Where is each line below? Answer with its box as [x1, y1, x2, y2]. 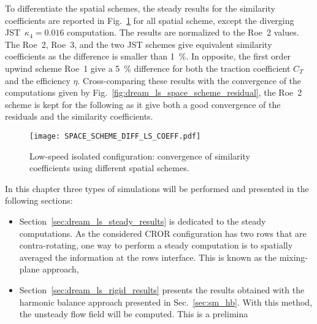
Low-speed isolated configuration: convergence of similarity [29, 149, 250, 162]
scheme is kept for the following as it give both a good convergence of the [5, 98, 281, 110]
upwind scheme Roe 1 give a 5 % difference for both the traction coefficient [5, 61, 291, 74]
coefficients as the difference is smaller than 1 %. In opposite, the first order [5, 50, 291, 63]
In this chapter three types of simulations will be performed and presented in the [5, 182, 309, 195]
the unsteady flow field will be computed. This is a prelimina [19, 307, 248, 320]
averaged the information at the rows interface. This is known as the [19, 250, 277, 263]
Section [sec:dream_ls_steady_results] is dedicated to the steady [19, 214, 266, 227]
